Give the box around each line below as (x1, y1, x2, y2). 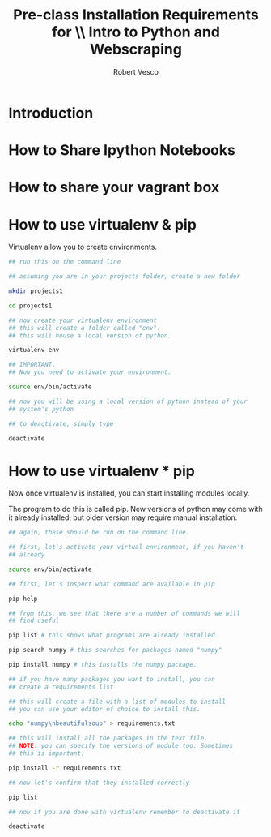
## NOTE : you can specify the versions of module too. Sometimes (8, 742, 233, 750)
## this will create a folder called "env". (8, 324, 161, 332)
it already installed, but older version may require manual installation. (8, 513, 238, 522)
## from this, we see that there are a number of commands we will (8, 609, 241, 617)
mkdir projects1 (8, 287, 63, 295)
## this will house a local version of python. (8, 331, 172, 340)
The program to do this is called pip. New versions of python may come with (8, 504, 263, 514)
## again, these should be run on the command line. (8, 529, 190, 537)
